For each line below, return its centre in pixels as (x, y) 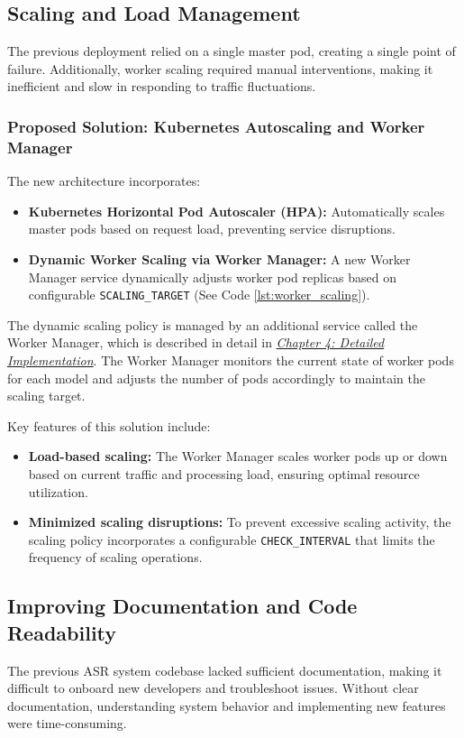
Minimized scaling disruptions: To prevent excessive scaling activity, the (240, 522)
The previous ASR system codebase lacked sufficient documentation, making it (225, 670)
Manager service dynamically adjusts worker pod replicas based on (212, 277)
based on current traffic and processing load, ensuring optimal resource (224, 473)
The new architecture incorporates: (104, 181)
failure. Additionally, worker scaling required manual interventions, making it (220, 68)
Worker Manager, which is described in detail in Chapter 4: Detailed (196, 342)
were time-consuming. (67, 723)
